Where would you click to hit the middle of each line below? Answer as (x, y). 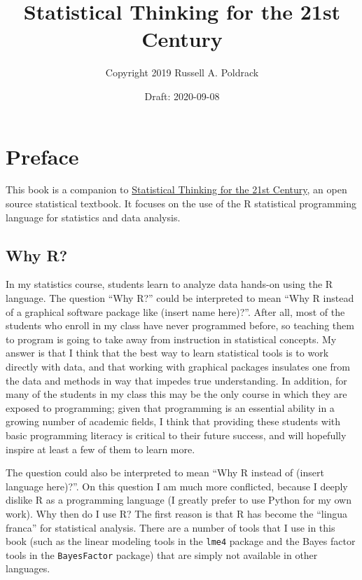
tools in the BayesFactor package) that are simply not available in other (162, 554)
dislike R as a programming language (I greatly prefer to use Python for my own (179, 500)
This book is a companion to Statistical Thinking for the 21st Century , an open (176, 189)
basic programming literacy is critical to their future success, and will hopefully (176, 435)
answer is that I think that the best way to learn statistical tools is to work (167, 353)
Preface (42, 156)
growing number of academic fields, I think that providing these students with (173, 421)
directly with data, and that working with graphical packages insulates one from (178, 366)
